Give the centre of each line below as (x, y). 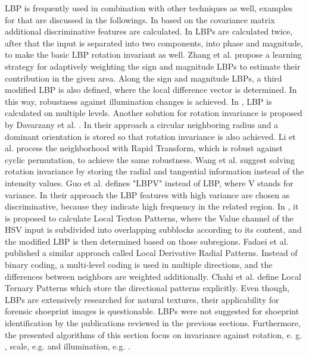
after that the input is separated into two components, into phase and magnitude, (154, 43)
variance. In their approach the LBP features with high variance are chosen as (147, 194)
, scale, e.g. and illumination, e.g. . (68, 346)
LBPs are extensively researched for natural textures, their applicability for (142, 299)
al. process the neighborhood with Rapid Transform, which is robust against (144, 148)
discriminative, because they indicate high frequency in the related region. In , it (152, 206)
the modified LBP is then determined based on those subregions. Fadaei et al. (147, 241)
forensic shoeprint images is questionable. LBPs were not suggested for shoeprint (152, 311)
